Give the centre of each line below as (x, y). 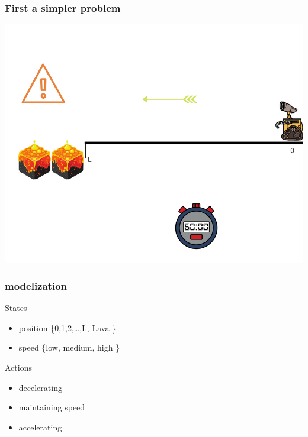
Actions (18, 367)
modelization (36, 285)
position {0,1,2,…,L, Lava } (68, 327)
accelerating (40, 427)
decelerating (40, 387)
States (16, 308)
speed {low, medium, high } (69, 347)
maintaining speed (52, 407)
